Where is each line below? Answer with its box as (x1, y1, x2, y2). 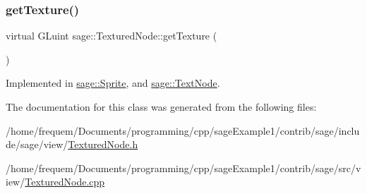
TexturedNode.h (68, 137, 138, 152)
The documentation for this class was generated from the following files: (6, 99, 317, 114)
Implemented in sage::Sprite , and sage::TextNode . (6, 75, 220, 90)
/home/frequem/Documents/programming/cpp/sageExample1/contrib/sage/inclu (6, 123, 360, 138)
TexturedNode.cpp (25, 174, 105, 189)
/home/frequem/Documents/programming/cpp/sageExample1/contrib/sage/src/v (6, 160, 361, 175)
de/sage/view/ (6, 137, 68, 152)
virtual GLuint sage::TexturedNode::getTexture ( (6, 28, 217, 43)
